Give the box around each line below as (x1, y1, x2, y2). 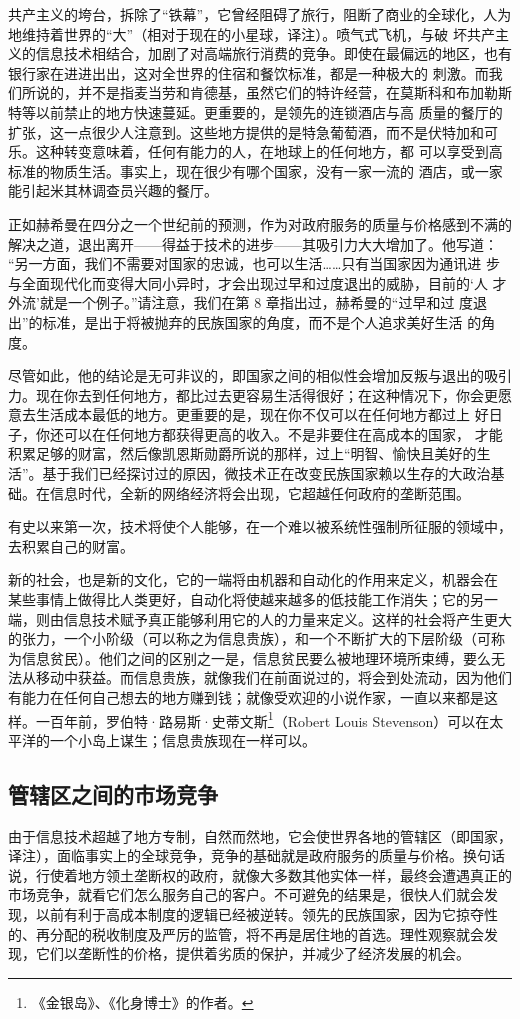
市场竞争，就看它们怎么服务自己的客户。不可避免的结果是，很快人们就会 (8, 884, 484, 905)
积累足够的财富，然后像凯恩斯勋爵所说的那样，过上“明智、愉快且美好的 (8, 443, 477, 464)
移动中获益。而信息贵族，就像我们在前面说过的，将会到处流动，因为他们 (35, 667, 512, 688)
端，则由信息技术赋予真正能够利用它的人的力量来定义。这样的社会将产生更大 (8, 608, 512, 629)
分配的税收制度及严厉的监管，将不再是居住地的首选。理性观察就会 (49, 923, 484, 944)
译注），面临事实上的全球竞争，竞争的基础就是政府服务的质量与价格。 (8, 845, 463, 866)
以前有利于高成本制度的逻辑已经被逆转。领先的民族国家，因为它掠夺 (35, 904, 484, 925)
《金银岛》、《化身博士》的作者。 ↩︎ (31, 991, 254, 1012)
